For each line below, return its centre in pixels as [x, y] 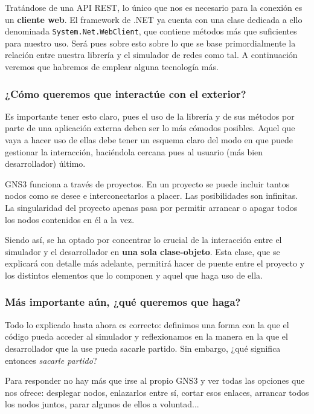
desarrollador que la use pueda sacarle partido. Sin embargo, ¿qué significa [143, 348]
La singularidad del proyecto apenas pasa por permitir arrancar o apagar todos [151, 207]
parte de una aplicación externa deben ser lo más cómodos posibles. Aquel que [150, 128]
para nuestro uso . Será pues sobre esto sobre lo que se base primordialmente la [150, 43]
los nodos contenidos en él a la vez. [70, 219]
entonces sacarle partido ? [51, 360]
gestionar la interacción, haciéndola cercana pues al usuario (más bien [134, 151]
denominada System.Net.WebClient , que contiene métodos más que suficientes [151, 31]
